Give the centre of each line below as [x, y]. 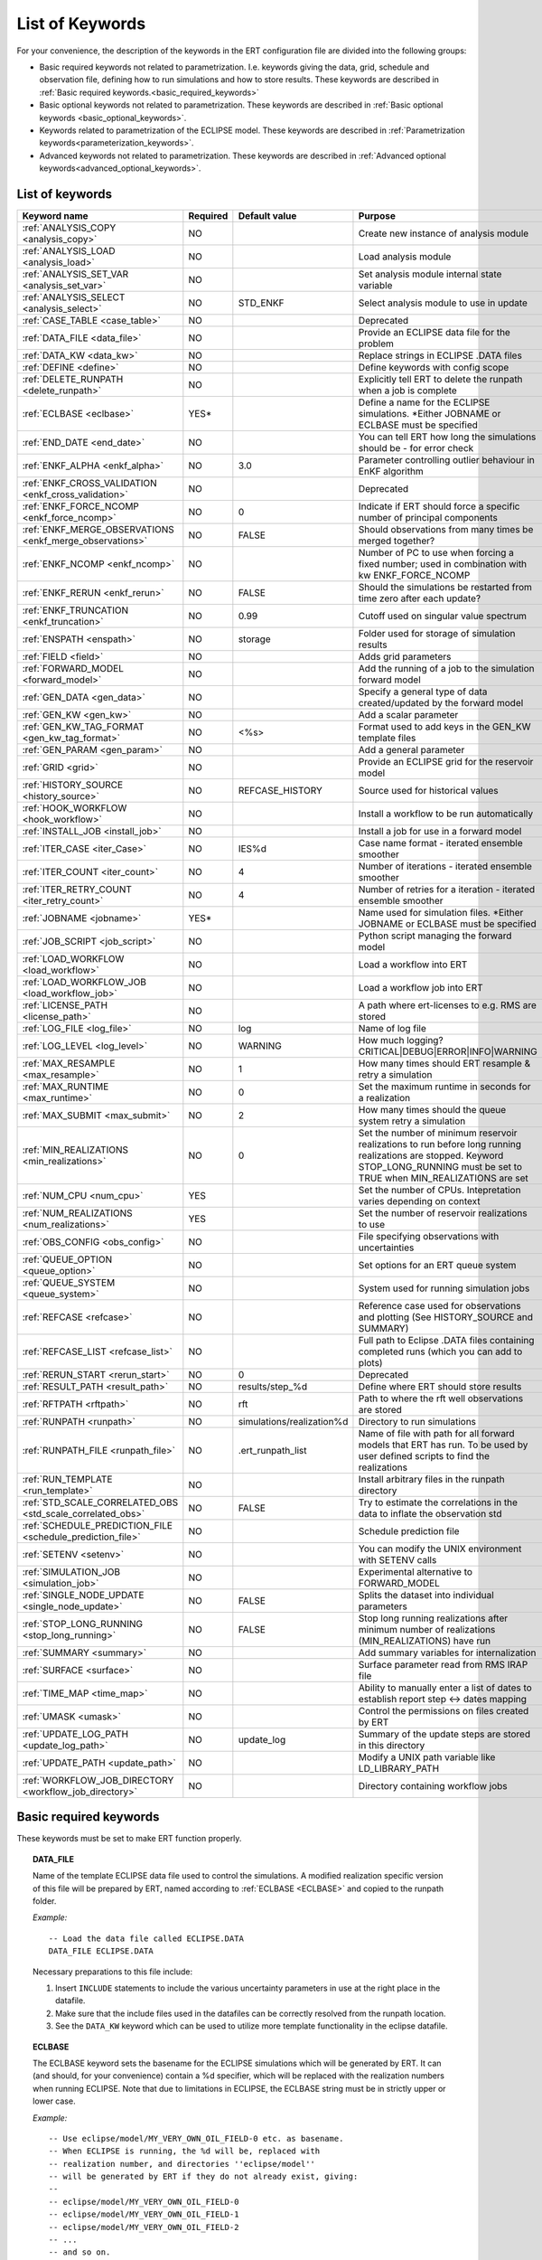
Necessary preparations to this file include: [113, 1972]
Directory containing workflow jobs [433, 1785]
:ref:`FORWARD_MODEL [73, 668]
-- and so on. [79, 2252]
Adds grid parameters [405, 656]
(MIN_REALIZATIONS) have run [425, 1641]
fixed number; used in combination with [443, 563]
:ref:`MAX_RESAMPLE [69, 1063]
